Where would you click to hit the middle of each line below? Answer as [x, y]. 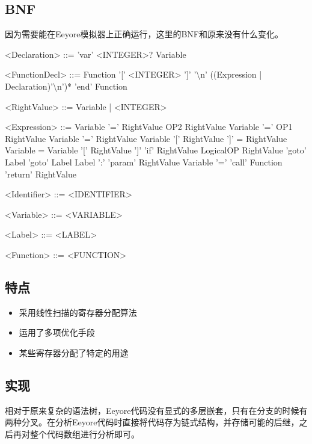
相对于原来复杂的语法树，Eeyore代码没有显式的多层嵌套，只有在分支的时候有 [156, 410]
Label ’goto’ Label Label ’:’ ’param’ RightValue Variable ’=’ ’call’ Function [144, 162]
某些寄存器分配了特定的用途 [74, 352]
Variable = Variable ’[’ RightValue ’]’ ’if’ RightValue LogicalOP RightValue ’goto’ [156, 150]
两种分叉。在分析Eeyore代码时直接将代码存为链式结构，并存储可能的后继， [152, 422]
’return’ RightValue [41, 174]
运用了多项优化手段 [57, 332]
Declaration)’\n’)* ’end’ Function [66, 86]
